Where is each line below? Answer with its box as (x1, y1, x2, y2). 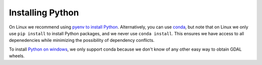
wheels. (9, 53, 25, 59)
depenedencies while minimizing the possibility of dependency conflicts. (9, 38, 155, 43)
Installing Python (9, 7, 79, 18)
